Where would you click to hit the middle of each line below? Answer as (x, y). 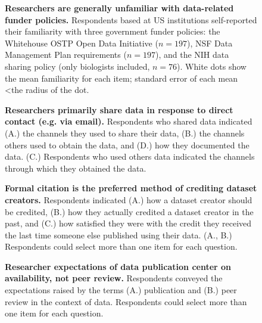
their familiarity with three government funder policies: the (113, 31)
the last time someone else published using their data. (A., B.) (118, 235)
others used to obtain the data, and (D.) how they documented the (127, 145)
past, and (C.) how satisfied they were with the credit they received (128, 223)
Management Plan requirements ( (66, 55)
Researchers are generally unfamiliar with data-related (119, 8)
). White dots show (212, 66)
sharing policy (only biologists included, (77, 66)
